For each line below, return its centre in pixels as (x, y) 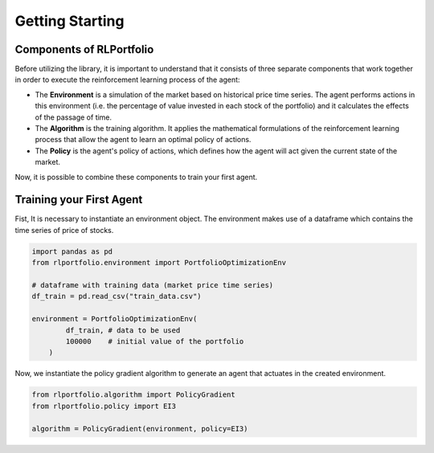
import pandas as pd (72, 251)
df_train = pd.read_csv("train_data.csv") (117, 296)
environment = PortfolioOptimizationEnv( (115, 319)
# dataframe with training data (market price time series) (153, 286)
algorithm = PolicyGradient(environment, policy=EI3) (140, 429)
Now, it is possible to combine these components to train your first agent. (136, 177)
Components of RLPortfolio (84, 49)
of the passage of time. (74, 117)
